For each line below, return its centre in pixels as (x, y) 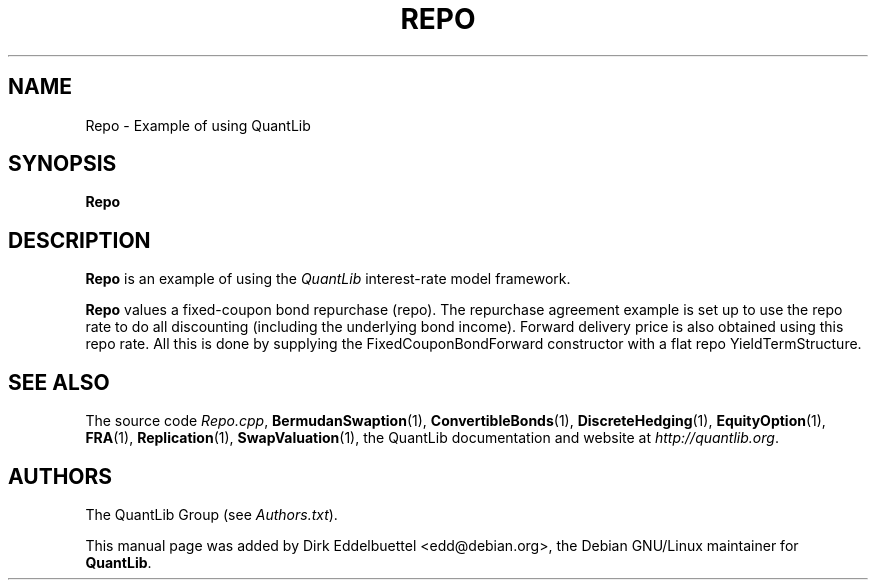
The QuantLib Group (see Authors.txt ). (211, 514)
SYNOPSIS (62, 164)
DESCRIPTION (79, 240)
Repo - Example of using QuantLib (198, 125)
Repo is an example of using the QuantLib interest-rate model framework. (328, 279)
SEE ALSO (59, 382)
